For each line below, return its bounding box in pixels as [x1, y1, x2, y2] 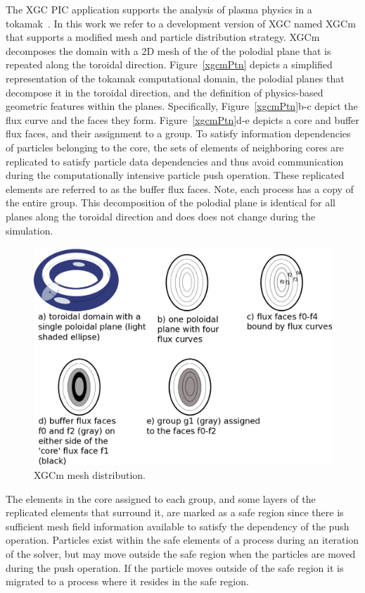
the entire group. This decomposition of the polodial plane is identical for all [6, 195, 335, 210]
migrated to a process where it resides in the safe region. [6, 574, 249, 589]
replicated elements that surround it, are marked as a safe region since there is [6, 505, 344, 520]
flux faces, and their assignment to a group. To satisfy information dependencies [6, 126, 351, 141]
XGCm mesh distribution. [34, 467, 146, 482]
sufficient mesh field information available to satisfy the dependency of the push [6, 518, 350, 533]
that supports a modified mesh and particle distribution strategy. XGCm [6, 30, 320, 44]
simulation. [6, 223, 53, 237]
